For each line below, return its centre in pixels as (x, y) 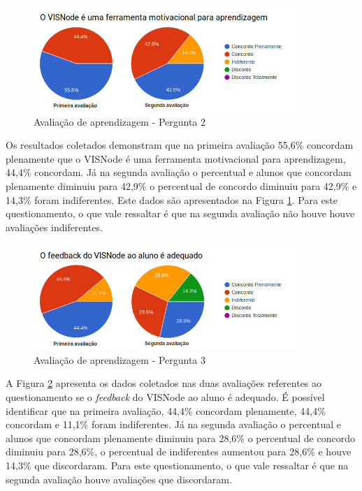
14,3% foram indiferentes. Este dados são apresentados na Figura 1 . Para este (172, 199)
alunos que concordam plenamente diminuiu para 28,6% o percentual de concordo (180, 438)
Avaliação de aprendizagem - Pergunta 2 (120, 121)
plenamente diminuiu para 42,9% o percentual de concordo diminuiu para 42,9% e (181, 185)
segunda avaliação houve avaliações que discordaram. (119, 479)
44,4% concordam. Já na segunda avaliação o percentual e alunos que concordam (179, 172)
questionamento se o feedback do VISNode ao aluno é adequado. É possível (165, 397)
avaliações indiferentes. (55, 227)
